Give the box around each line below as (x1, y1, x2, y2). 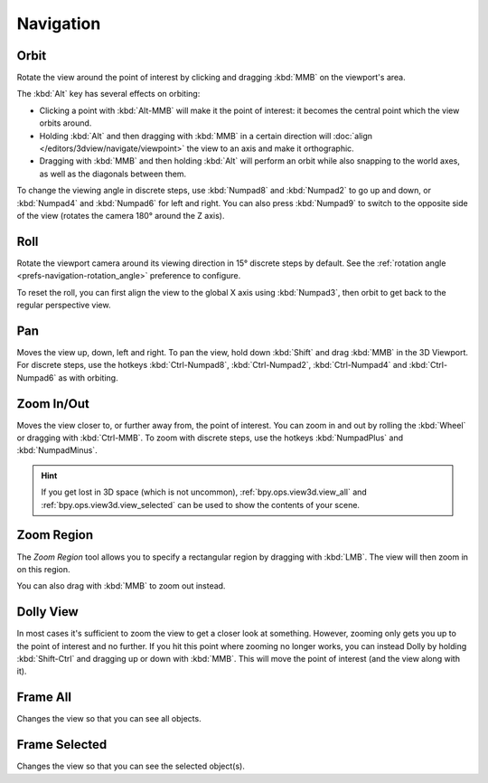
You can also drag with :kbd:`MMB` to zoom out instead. (16, 580, 226, 591)
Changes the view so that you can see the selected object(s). (16, 760, 246, 772)
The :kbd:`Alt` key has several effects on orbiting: (16, 89, 201, 99)
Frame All (16, 690, 72, 705)
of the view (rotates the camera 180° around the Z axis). (16, 210, 225, 221)
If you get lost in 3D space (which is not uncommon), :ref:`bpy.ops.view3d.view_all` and (41, 486, 368, 497)
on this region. (16, 563, 71, 574)
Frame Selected (16, 737, 108, 752)
